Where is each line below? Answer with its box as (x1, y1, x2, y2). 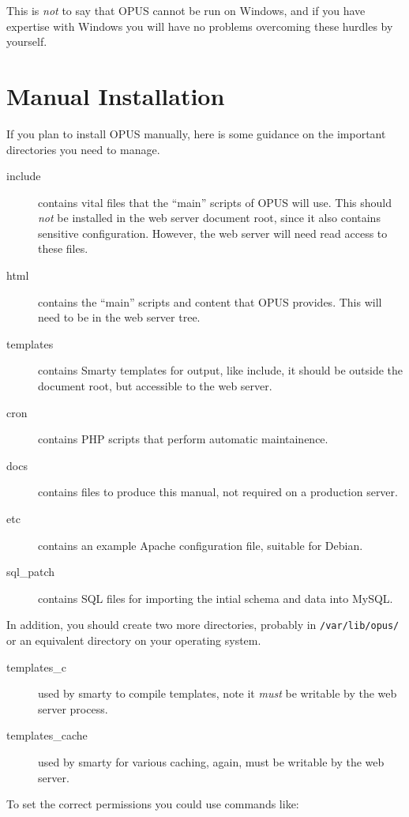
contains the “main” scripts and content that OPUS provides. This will (38, 293, 382, 310)
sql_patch (6, 563, 55, 580)
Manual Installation (6, 79, 225, 111)
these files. (38, 240, 88, 257)
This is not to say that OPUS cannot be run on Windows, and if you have (6, 2, 366, 18)
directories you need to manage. (6, 141, 160, 157)
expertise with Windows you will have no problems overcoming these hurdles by (6, 17, 393, 34)
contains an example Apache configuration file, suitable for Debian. (38, 537, 363, 553)
